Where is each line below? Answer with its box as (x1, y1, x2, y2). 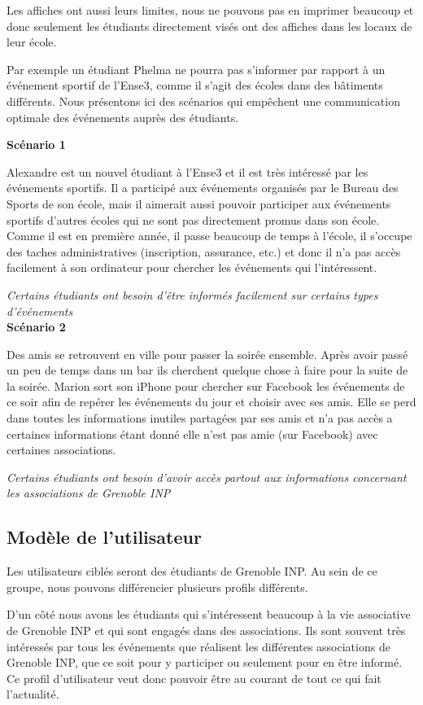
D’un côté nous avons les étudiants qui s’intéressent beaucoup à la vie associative (7, 606, 411, 623)
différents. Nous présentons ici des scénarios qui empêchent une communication (7, 92, 400, 109)
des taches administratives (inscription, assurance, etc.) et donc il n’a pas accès (7, 243, 401, 260)
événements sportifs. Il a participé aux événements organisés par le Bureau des (7, 179, 399, 196)
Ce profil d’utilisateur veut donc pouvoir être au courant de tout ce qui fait (7, 669, 382, 686)
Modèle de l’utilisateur (7, 524, 202, 550)
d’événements (7, 302, 73, 319)
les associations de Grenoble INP (7, 484, 171, 501)
